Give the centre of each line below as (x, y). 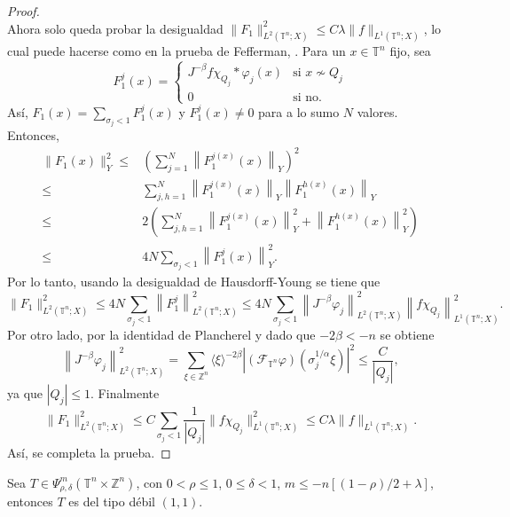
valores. (377, 111)
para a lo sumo (299, 111)
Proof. (24, 11)
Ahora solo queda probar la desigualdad (115, 28)
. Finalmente (125, 393)
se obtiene (407, 334)
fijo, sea (410, 51)
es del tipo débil (112, 501)
